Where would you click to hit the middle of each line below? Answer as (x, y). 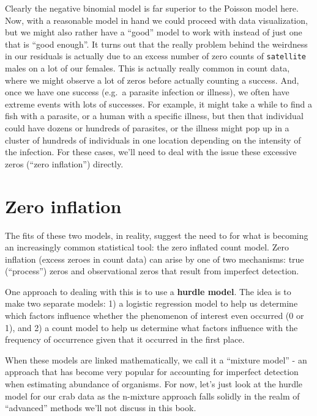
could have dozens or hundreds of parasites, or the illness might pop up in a (147, 128)
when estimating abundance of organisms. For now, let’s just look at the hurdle (154, 384)
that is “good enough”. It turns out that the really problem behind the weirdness (156, 44)
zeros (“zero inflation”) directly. (64, 163)
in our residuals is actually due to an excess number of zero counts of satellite (156, 56)
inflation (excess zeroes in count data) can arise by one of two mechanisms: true (155, 259)
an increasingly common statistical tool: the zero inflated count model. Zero (147, 247)
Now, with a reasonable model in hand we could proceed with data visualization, (156, 20)
